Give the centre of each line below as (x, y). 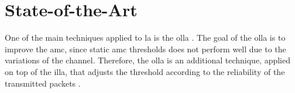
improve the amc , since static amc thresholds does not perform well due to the (145, 49)
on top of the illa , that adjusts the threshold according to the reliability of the (145, 71)
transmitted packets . (43, 83)
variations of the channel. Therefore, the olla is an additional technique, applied (148, 60)
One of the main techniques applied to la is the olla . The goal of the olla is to (145, 37)
